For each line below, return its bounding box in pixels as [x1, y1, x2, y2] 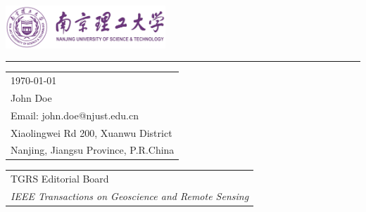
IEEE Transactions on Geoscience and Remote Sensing [11, 189, 249, 204]
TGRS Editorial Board [11, 171, 109, 186]
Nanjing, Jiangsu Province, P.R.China [11, 143, 175, 157]
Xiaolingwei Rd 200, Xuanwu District [11, 125, 172, 140]
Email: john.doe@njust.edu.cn [11, 107, 139, 122]
